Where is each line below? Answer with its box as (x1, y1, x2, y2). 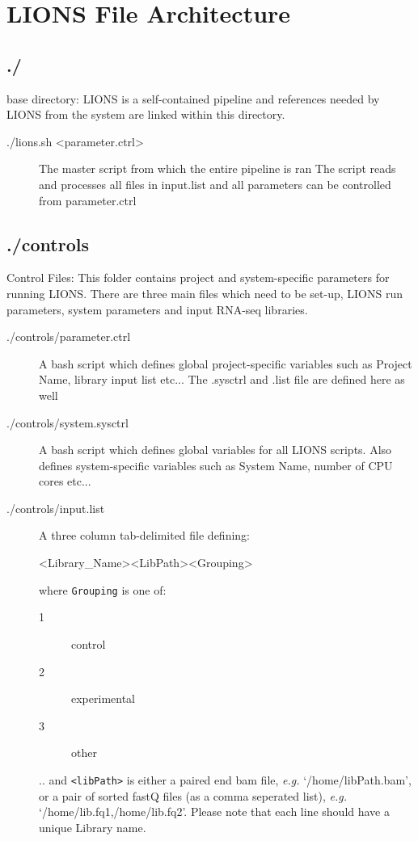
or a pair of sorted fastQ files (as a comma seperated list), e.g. (39, 787, 348, 804)
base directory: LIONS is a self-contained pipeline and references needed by (6, 90, 380, 107)
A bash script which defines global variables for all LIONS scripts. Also (39, 441, 392, 458)
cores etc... (39, 473, 91, 490)
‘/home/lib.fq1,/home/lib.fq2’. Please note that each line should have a (39, 803, 390, 820)
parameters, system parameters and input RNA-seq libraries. (6, 301, 308, 317)
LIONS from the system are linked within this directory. (6, 106, 285, 123)
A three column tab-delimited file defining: (39, 527, 251, 544)
